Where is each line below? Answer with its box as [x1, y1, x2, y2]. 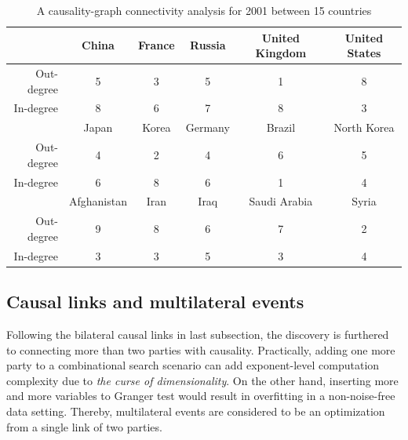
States [347, 45, 381, 61]
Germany [185, 119, 230, 136]
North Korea [333, 119, 395, 136]
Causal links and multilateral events [6, 289, 304, 314]
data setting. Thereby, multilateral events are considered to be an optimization [6, 402, 385, 419]
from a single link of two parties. [6, 418, 162, 435]
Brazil [266, 119, 296, 136]
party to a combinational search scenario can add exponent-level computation [6, 357, 380, 373]
